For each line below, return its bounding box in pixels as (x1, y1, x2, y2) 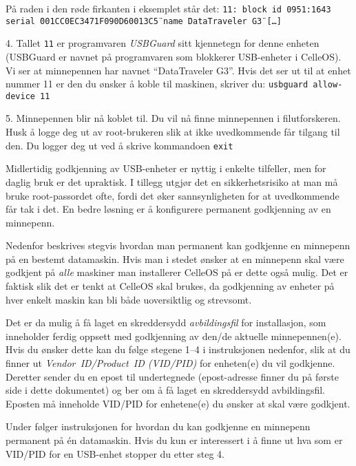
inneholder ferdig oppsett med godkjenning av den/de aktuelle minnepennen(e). (6, 328, 342, 343)
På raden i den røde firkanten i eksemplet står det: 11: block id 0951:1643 (6, 1, 331, 15)
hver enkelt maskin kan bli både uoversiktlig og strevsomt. (6, 292, 252, 306)
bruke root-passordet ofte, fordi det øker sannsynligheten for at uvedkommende (6, 188, 339, 202)
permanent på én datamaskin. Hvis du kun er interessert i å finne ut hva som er (6, 433, 343, 447)
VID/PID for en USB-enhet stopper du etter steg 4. (6, 446, 224, 460)
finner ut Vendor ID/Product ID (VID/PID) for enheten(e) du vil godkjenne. (6, 356, 335, 370)
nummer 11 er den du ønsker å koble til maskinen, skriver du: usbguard (6, 76, 308, 91)
